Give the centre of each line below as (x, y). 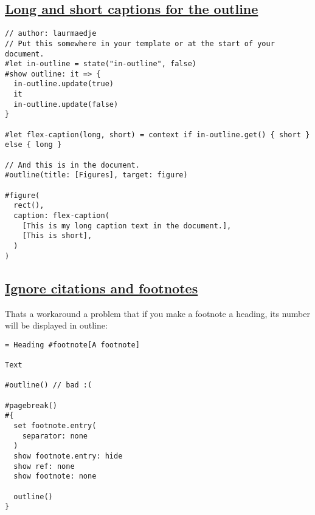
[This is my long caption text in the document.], (127, 226)
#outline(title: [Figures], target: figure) (96, 175)
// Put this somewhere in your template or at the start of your (140, 43)
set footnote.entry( (55, 425)
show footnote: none (55, 476)
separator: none (55, 436)
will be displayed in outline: (56, 325)
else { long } (33, 145)
